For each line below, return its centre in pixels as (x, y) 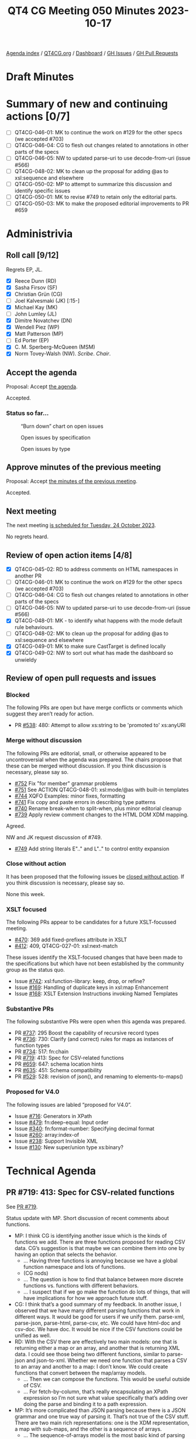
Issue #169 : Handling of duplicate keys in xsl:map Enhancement (91, 988)
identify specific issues (42, 190)
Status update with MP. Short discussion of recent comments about (87, 1218)
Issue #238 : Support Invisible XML (56, 1141)
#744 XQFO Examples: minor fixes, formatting (70, 796)
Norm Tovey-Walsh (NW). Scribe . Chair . (63, 354)
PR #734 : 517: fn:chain (42, 1052)
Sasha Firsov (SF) (36, 287)
